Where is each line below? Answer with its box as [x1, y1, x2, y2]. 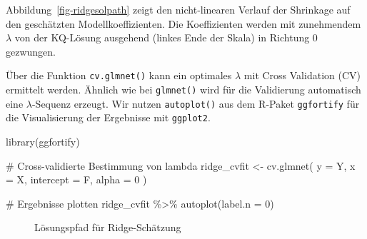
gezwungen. [6, 44, 56, 59]
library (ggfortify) [6, 134, 80, 148]
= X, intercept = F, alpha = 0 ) [6, 172, 147, 187]
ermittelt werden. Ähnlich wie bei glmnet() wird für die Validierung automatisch [6, 82, 361, 97]
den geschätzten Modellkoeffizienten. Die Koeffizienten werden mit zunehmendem [6, 16, 361, 31]
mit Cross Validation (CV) [243, 68, 361, 83]
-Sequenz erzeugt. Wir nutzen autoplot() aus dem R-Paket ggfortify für [31, 96, 360, 111]
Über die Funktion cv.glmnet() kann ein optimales [6, 68, 232, 83]
